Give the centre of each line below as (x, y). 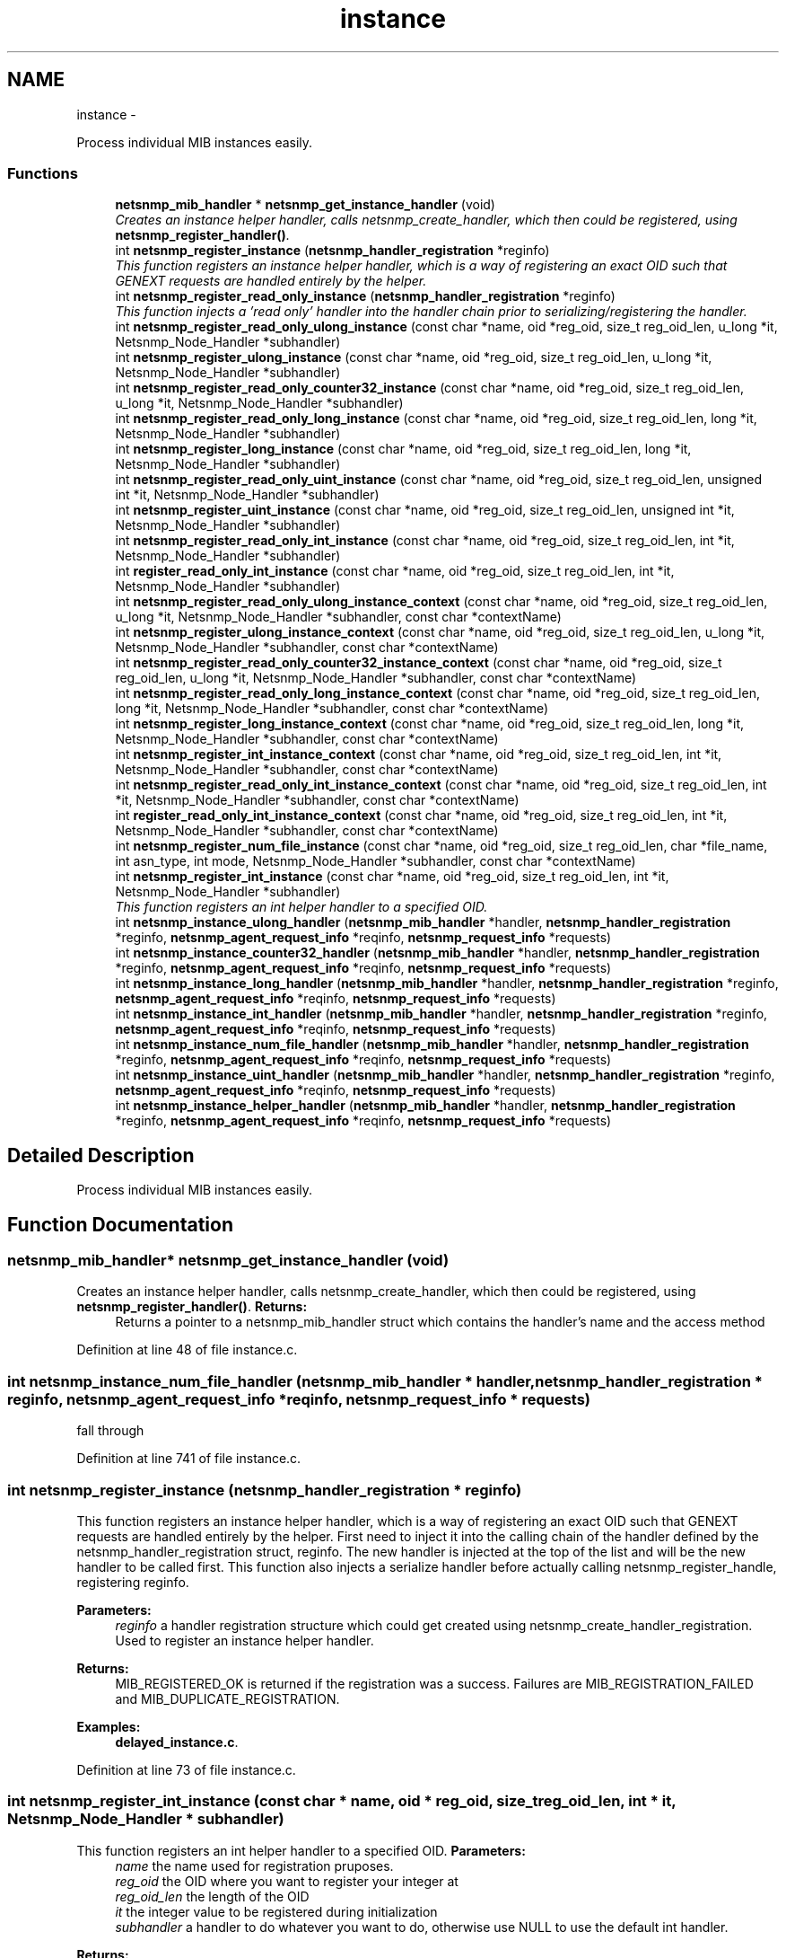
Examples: (109, 1726)
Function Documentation (120, 1224)
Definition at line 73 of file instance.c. (186, 1769)
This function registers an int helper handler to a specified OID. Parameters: (301, 1850)
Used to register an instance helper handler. (245, 1640)
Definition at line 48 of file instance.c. (187, 1350)
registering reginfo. (133, 1582)
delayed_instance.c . (177, 1742)
